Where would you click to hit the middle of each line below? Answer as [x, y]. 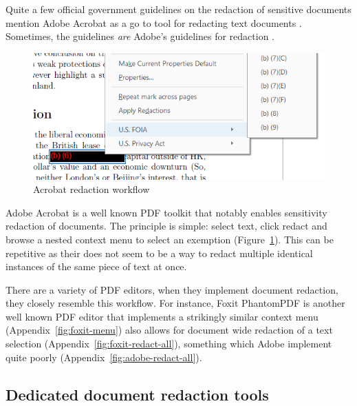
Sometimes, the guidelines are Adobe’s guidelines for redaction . [140, 36]
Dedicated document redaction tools [137, 394]
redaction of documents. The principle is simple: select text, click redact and [166, 226]
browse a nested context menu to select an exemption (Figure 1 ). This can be [170, 239]
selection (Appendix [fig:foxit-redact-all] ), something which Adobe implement [169, 344]
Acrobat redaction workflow [91, 189]
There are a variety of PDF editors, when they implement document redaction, [172, 289]
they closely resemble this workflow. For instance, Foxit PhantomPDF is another [175, 303]
